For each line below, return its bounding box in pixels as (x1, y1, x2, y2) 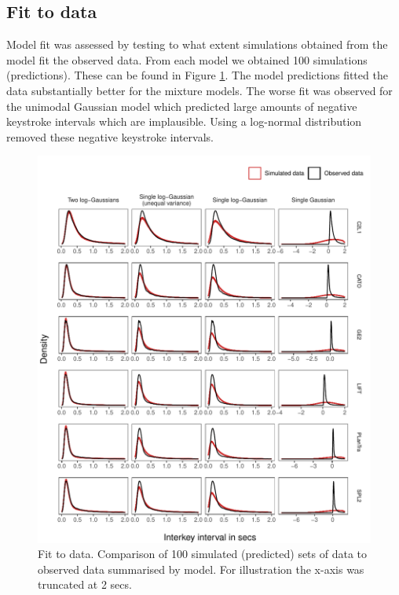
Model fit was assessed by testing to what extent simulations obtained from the (6, 36, 388, 53)
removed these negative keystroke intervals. (6, 128, 214, 145)
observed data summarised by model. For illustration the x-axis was (38, 560, 364, 577)
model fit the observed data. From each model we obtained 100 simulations (6, 51, 368, 68)
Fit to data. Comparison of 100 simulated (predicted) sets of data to (38, 545, 368, 562)
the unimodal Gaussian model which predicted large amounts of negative (6, 97, 357, 114)
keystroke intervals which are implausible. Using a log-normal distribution (6, 113, 362, 130)
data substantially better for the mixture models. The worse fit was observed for (6, 82, 393, 98)
